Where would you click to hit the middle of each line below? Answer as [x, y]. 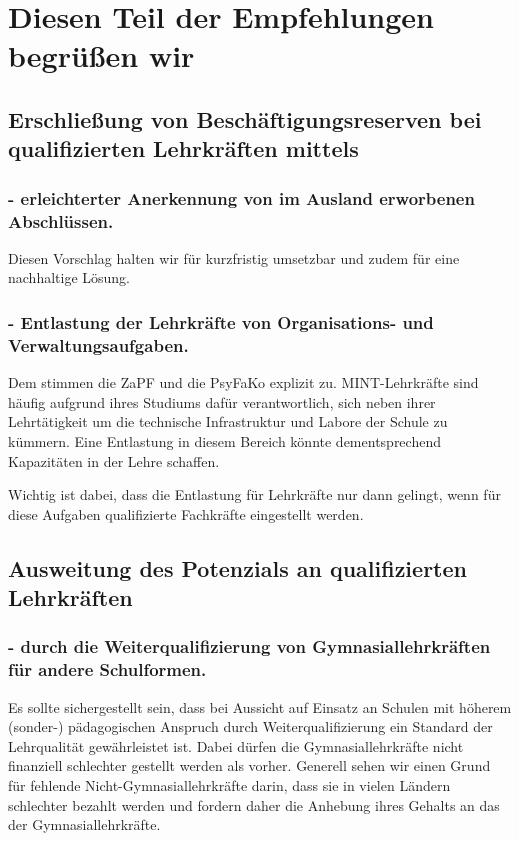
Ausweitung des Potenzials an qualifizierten [237, 567]
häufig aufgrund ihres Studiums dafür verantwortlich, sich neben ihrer [222, 401]
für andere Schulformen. [107, 669]
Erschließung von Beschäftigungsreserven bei [245, 118]
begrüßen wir [101, 55]
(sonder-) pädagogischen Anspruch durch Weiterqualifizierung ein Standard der [250, 726]
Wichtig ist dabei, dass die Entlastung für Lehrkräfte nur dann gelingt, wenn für [254, 494]
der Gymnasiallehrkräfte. [84, 824]
